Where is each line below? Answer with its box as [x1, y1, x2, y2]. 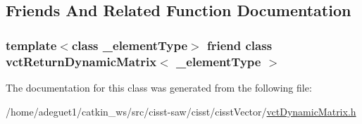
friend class [207, 36, 273, 54]
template [6, 36, 57, 54]
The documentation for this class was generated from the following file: [6, 80, 312, 94]
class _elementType [71, 36, 188, 54]
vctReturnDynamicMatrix [6, 52, 157, 70]
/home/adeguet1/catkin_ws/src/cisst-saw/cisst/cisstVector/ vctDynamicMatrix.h [6, 104, 356, 118]
